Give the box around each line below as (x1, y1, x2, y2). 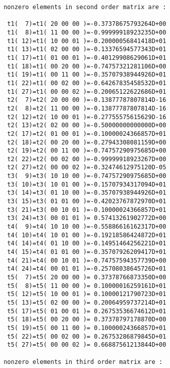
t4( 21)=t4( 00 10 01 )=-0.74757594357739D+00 (7, 256, 166, 264)
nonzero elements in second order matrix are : (4, 4, 166, 11)
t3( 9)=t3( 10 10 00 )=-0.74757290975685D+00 (7, 172, 166, 180)
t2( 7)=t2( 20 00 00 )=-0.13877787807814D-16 (7, 96, 166, 104)
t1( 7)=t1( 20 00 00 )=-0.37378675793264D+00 (7, 20, 166, 28)
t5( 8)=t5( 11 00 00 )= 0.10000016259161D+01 (7, 282, 166, 289)
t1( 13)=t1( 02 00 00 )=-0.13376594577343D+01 (7, 46, 166, 53)
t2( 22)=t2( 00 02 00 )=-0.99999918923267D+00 (7, 155, 166, 163)
